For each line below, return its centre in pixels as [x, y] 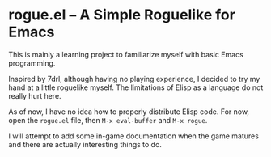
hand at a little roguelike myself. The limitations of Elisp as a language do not [136, 87]
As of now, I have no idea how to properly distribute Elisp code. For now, [129, 112]
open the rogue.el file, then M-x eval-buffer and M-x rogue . [108, 120]
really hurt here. [35, 95]
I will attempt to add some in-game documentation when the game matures [133, 136]
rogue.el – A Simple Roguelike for [122, 15]
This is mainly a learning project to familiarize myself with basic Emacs [126, 54]
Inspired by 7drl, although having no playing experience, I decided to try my [134, 78]
